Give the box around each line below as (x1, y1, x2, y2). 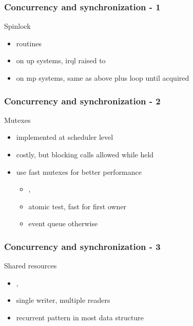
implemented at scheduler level (16, 132, 113, 142)
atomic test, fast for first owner (28, 201, 127, 211)
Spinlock (4, 21, 31, 31)
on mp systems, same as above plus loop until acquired (16, 73, 189, 83)
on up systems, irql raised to (16, 55, 106, 66)
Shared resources (4, 260, 57, 271)
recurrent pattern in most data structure (16, 312, 144, 322)
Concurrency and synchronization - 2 (4, 94, 161, 107)
